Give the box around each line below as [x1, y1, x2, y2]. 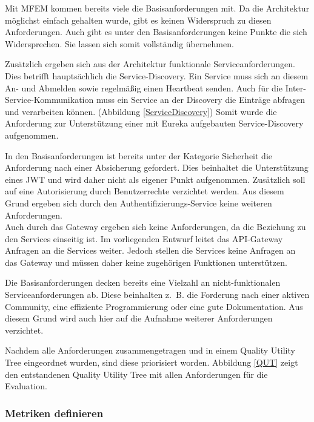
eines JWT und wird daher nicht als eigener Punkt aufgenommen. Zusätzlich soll [5, 173, 306, 185]
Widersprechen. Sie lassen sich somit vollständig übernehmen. [5, 37, 234, 50]
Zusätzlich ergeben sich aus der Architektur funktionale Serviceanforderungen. [5, 58, 295, 70]
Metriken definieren [5, 405, 104, 420]
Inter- [285, 81, 306, 94]
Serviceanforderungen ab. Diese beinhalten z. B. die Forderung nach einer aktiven [5, 288, 310, 301]
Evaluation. [5, 380, 47, 392]
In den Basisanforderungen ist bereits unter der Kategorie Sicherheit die [5, 149, 273, 162]
